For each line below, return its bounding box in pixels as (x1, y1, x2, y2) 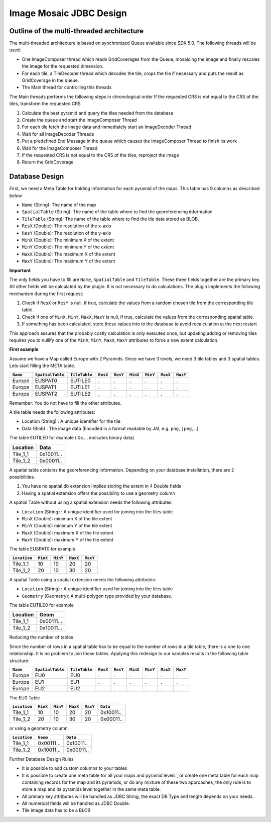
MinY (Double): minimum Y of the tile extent (22, 523, 112, 529)
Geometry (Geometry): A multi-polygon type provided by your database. (22, 593, 173, 599)
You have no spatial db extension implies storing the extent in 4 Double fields (22, 483, 182, 489)
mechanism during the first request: (9, 291, 84, 297)
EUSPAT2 (35, 390, 58, 397)
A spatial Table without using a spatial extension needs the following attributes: (9, 499, 173, 505)
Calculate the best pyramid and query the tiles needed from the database (22, 110, 174, 116)
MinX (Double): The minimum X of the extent (22, 237, 114, 243)
